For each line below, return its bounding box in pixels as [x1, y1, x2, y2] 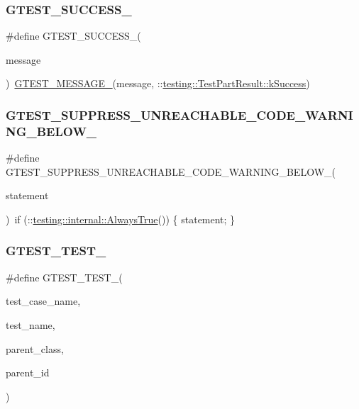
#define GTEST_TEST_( [6, 269, 123, 284]
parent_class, [6, 341, 64, 356]
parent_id [6, 365, 50, 380]
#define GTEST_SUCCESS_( [6, 28, 141, 43]
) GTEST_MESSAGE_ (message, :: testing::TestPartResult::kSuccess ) [6, 76, 310, 91]
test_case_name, [6, 293, 81, 308]
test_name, [6, 317, 55, 332]
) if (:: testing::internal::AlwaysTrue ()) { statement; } [6, 211, 236, 226]
